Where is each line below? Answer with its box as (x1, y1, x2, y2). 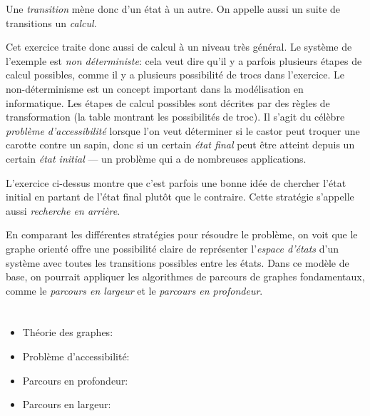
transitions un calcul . (6, 15, 97, 30)
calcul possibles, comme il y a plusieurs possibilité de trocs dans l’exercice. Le (6, 67, 345, 82)
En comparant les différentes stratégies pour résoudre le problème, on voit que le (6, 227, 358, 242)
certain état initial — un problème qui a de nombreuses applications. (6, 151, 307, 166)
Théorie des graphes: (22, 325, 113, 340)
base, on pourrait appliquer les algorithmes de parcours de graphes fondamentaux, (6, 269, 365, 284)
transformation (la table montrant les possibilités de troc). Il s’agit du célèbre (6, 109, 345, 124)
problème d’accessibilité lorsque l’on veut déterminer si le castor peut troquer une (6, 123, 360, 138)
